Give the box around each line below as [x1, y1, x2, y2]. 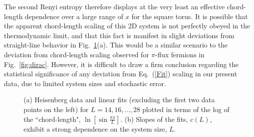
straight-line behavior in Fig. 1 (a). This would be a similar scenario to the [4, 40, 228, 50]
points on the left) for [24, 104, 89, 114]
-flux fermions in [155, 49, 205, 59]
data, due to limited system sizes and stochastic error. [4, 78, 166, 88]
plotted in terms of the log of [142, 104, 229, 114]
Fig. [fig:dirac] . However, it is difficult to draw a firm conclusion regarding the [4, 59, 239, 69]
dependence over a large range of [25, 11, 124, 21]
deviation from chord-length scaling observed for [4, 49, 149, 59]
